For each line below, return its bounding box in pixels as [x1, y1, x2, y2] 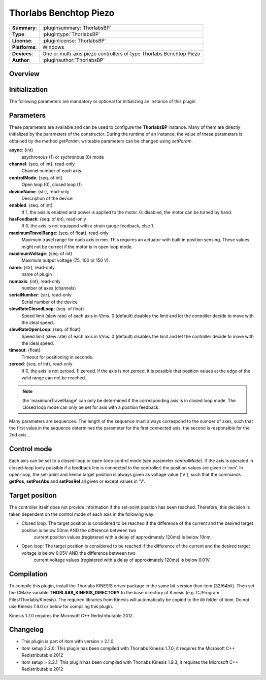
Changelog [9, 625, 44, 634]
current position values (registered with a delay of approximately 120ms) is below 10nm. [33, 534, 212, 540]
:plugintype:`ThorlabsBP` [42, 31, 100, 37]
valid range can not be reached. [21, 375, 86, 381]
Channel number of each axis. [21, 168, 83, 174]
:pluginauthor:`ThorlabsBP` [42, 57, 105, 64]
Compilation [9, 570, 48, 578]
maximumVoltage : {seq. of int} [9, 251, 72, 256]
